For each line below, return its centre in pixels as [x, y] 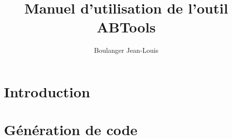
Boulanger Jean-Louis [126, 50]
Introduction [47, 91]
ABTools [126, 27]
